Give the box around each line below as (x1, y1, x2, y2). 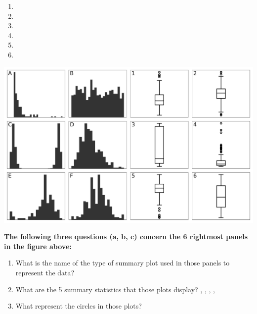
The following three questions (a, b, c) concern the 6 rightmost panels (4, 231, 248, 242)
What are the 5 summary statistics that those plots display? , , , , (15, 284, 215, 294)
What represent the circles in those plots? (15, 301, 142, 311)
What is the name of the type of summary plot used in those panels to (15, 258, 230, 268)
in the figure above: (4, 241, 72, 251)
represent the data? (15, 267, 75, 277)
